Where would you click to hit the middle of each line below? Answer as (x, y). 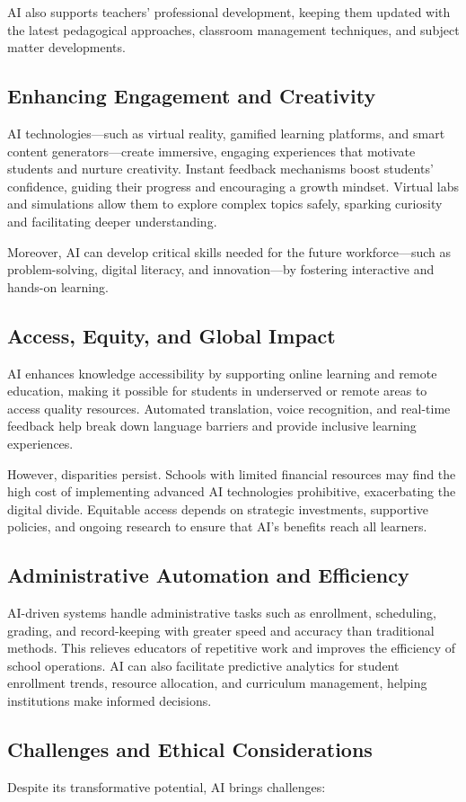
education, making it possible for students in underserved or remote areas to (217, 391)
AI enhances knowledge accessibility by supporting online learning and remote (222, 373)
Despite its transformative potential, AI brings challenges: (167, 786)
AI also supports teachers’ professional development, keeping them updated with (229, 12)
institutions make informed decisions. (110, 701)
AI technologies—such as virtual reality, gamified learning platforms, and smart (226, 133)
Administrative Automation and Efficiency (208, 575)
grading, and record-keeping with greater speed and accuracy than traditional (221, 630)
